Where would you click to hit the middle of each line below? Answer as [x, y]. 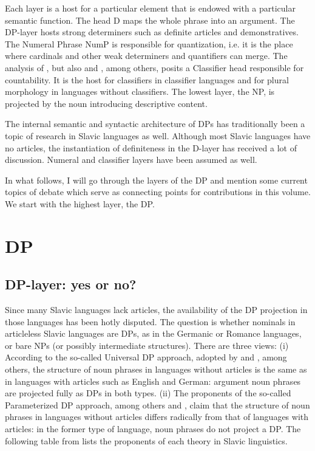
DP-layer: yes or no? [71, 284]
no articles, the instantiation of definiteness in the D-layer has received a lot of [151, 147]
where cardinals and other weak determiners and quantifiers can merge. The [146, 56]
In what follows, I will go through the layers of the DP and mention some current [156, 180]
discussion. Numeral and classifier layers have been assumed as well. [131, 160]
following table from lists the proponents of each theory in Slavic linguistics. [146, 440]
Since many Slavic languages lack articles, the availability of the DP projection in [156, 310]
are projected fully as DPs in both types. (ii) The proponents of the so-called [148, 393]
